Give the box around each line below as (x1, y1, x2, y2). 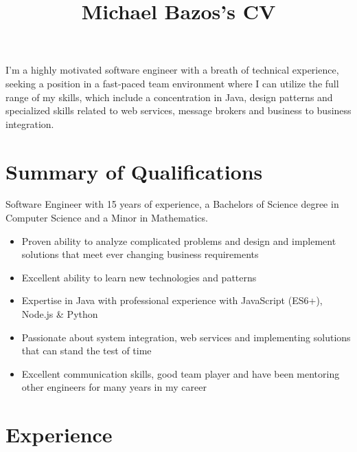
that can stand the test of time (21, 343, 152, 358)
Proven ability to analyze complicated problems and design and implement (21, 233, 336, 248)
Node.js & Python (21, 307, 98, 321)
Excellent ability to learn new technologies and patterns (21, 270, 257, 284)
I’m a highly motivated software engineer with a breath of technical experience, (5, 63, 339, 77)
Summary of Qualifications (5, 157, 263, 185)
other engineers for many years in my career (21, 380, 207, 394)
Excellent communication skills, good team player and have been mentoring (21, 366, 340, 380)
